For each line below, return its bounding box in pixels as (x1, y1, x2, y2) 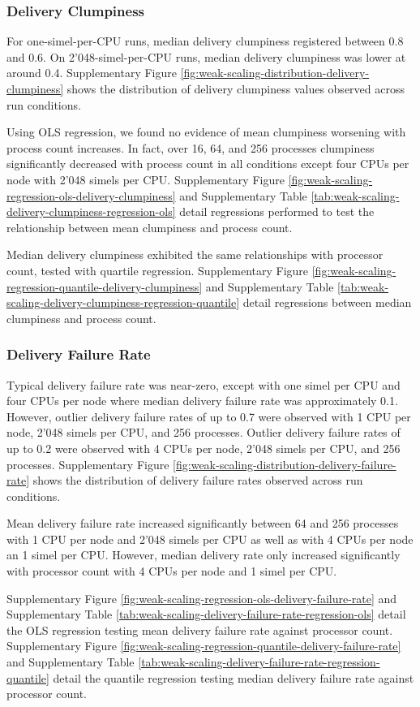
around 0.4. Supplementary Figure (6, 64, 177, 81)
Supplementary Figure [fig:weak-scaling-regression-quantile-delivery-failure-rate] (6, 637, 401, 654)
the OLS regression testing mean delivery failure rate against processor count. (6, 621, 393, 638)
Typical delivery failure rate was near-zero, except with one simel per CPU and (6, 376, 401, 393)
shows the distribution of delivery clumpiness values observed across (66, 80, 405, 97)
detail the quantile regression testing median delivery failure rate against (53, 669, 414, 686)
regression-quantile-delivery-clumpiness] (6, 278, 203, 295)
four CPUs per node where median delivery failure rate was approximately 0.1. (6, 392, 398, 409)
